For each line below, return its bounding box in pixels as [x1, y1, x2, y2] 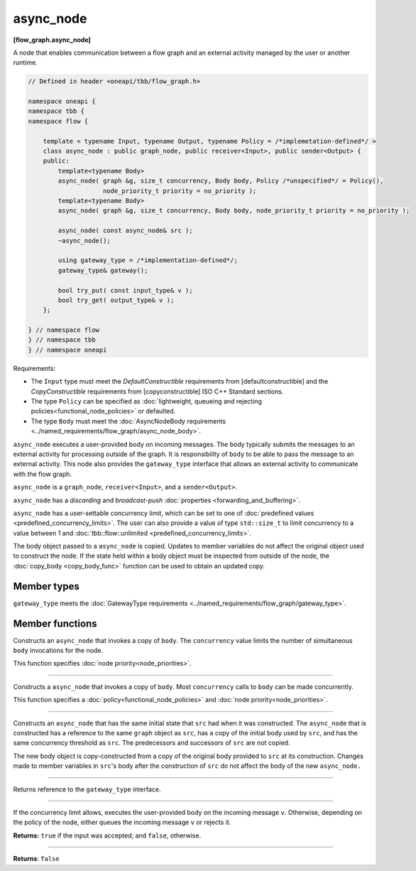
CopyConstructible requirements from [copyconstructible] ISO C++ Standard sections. [31, 387, 284, 396]
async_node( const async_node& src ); [58, 227, 193, 234]
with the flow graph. [13, 470, 72, 478]
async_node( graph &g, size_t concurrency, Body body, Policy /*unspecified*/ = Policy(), [58, 177, 384, 185]
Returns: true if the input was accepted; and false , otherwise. [13, 831, 202, 840]
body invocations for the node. [13, 647, 103, 655]
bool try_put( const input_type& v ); [58, 286, 193, 294]
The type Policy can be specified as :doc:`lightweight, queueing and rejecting [31, 397, 263, 406]
